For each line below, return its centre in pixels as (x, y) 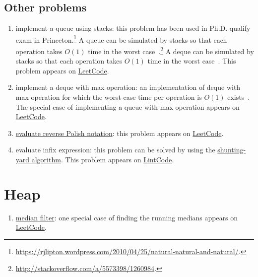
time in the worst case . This (192, 61)
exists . (239, 97)
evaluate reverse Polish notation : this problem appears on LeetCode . (120, 133)
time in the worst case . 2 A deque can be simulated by (171, 50)
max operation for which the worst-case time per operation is (109, 97)
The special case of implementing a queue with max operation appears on (128, 106)
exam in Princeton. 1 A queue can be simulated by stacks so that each (121, 39)
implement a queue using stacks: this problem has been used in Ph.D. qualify (133, 28)
